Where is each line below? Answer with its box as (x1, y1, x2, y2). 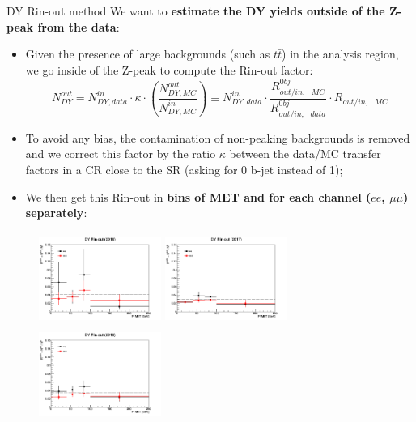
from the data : (37, 18, 120, 35)
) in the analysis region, (282, 45, 399, 62)
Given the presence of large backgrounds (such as (25, 45, 270, 62)
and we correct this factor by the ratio (25, 145, 216, 162)
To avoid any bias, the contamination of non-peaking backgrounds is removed (25, 129, 410, 146)
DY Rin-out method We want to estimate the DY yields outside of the (6, 2, 385, 19)
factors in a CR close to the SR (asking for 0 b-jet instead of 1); (25, 160, 343, 177)
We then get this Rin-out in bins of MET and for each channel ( (25, 188, 371, 205)
